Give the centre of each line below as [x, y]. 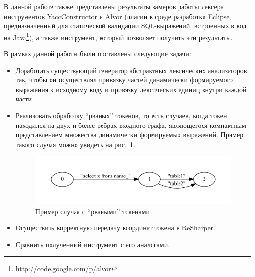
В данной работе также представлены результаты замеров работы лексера [114, 6]
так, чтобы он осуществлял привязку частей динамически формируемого [124, 80]
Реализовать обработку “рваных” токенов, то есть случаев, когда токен [121, 115]
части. [25, 99]
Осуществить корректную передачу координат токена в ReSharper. [115, 228]
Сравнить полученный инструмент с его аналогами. [93, 244]
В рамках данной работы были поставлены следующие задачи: [98, 54]
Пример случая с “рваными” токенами [92, 211]
